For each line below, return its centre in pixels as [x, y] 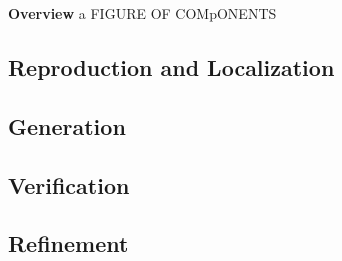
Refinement [68, 243]
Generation [67, 125]
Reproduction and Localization [171, 66]
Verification [69, 184]
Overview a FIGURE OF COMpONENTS [142, 13]
